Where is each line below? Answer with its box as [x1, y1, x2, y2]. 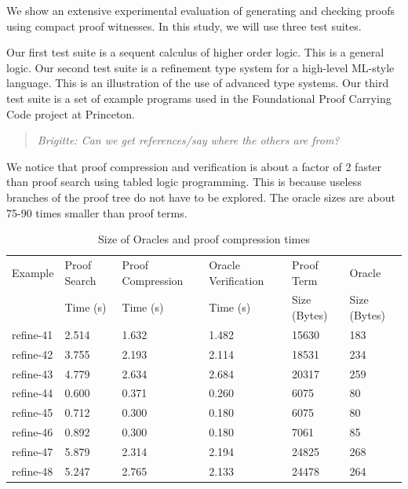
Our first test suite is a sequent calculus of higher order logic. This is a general [6, 44, 384, 60]
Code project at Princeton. [6, 105, 136, 122]
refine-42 [12, 345, 53, 362]
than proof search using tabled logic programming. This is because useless [6, 173, 362, 190]
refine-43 [12, 365, 53, 381]
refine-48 [12, 462, 53, 479]
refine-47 [12, 443, 53, 459]
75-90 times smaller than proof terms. [6, 204, 188, 221]
